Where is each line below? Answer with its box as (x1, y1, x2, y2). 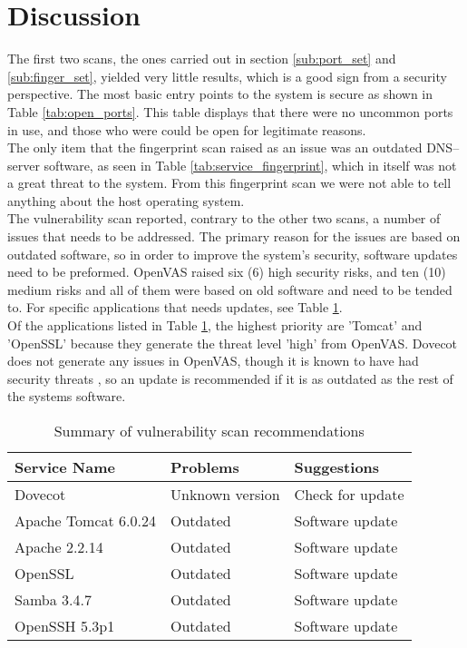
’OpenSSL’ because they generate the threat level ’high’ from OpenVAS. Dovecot (7, 333, 458, 352)
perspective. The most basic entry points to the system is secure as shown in (7, 84, 433, 103)
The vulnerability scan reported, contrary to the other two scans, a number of (7, 209, 441, 228)
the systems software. (7, 387, 126, 406)
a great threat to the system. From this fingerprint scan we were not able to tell (7, 173, 452, 192)
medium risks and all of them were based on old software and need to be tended (7, 280, 452, 299)
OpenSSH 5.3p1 (15, 615, 115, 636)
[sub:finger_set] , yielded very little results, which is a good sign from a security (7, 66, 447, 85)
